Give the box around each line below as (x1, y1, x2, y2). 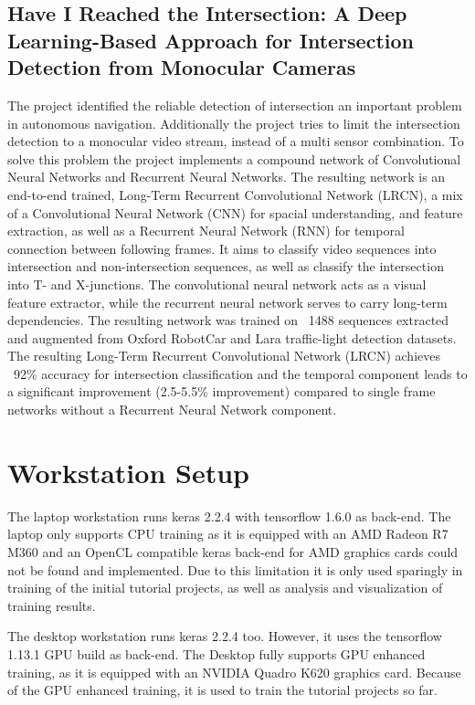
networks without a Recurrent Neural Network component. (7, 400, 337, 419)
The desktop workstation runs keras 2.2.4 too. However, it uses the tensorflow (7, 626, 442, 646)
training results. (7, 595, 96, 615)
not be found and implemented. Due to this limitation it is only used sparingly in (7, 560, 463, 579)
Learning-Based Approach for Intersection (7, 26, 414, 54)
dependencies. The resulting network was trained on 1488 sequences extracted (7, 310, 449, 330)
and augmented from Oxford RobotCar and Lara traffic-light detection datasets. (7, 328, 457, 347)
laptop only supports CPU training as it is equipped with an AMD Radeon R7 (7, 524, 449, 543)
